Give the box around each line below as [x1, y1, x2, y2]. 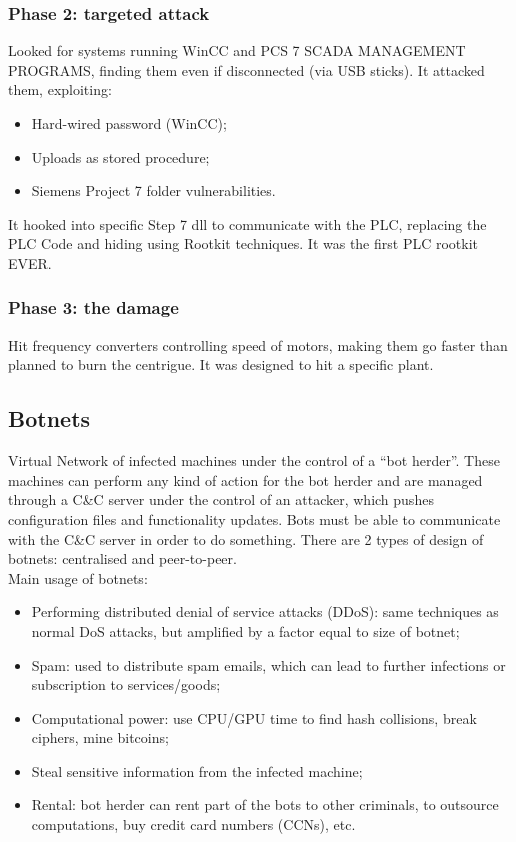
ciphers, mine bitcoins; [31, 727, 169, 748]
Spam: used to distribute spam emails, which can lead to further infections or [31, 654, 506, 675]
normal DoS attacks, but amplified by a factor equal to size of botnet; [31, 620, 460, 641]
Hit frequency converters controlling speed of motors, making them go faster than [8, 334, 508, 355]
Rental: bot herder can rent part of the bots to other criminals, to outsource [31, 794, 499, 815]
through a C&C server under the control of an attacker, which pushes [8, 489, 434, 510]
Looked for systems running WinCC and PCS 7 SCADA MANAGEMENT [8, 40, 466, 61]
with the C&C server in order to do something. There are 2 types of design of [8, 528, 484, 549]
